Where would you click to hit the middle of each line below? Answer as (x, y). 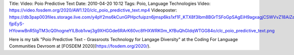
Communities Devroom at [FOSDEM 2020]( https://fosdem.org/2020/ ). (80, 46)
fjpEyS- (17, 24)
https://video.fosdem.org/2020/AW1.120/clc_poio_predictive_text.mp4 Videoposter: (93, 10)
